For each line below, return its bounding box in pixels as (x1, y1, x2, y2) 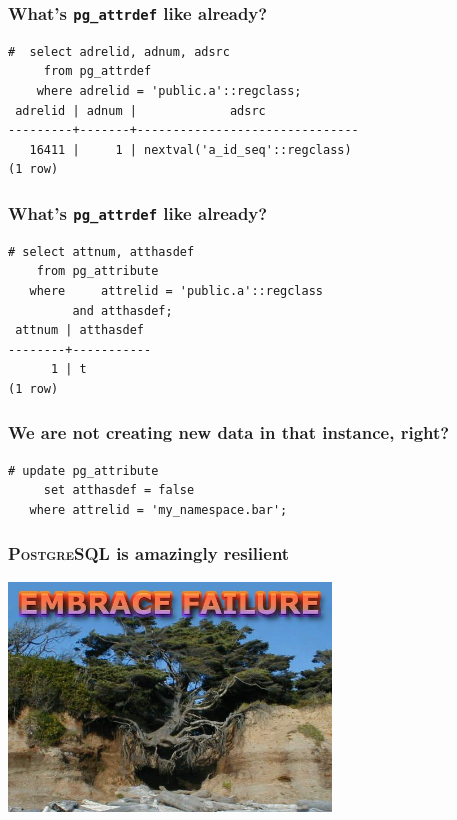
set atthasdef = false (43, 483, 195, 498)
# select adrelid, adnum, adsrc (8, 44, 230, 59)
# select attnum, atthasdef (8, 244, 195, 259)
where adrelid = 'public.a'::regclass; (36, 83, 302, 98)
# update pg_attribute (8, 463, 159, 478)
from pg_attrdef (43, 64, 152, 79)
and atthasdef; (72, 303, 173, 318)
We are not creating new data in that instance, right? (8, 420, 450, 445)
